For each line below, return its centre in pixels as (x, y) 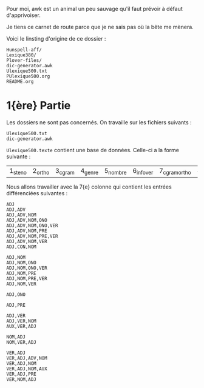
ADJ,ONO (16, 295)
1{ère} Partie (39, 106)
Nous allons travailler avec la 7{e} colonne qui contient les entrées (89, 187)
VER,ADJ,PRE (21, 374)
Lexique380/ (21, 55)
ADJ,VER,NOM (21, 321)
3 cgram (65, 171)
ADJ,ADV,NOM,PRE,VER (32, 236)
